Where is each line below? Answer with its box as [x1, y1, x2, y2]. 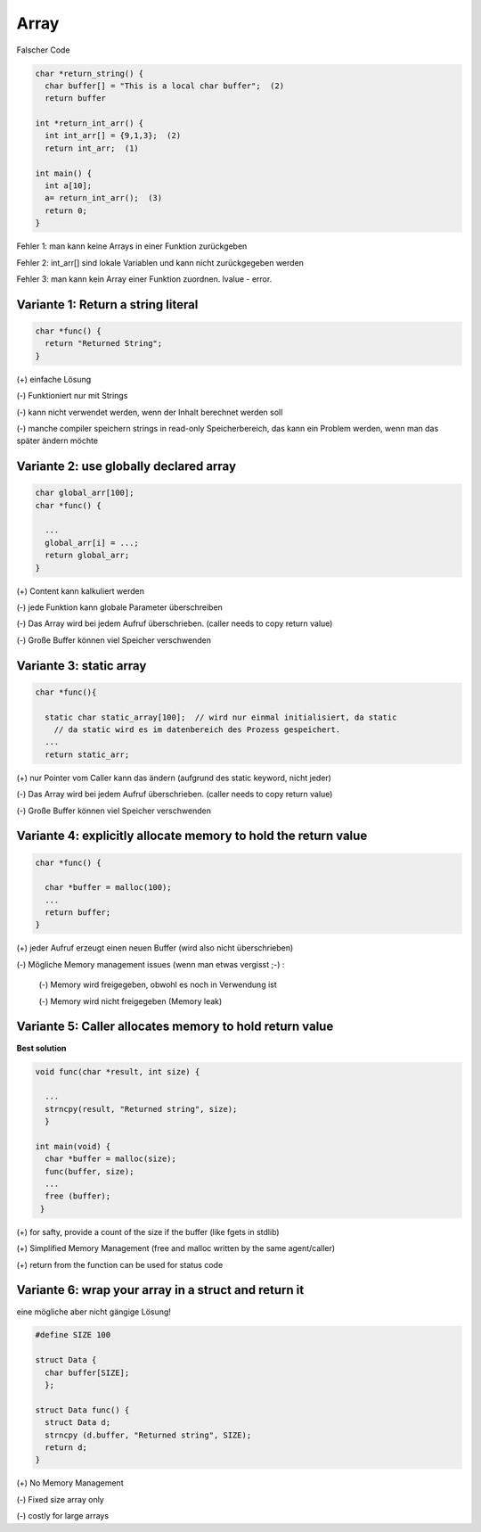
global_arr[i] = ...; [45, 538, 140, 548]
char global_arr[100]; [35, 488, 135, 498]
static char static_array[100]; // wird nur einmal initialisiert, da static [45, 712, 397, 722]
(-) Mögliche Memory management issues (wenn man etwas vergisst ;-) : [16, 959, 285, 969]
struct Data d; [45, 1418, 111, 1428]
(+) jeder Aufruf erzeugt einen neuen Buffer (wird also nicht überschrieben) [16, 943, 294, 953]
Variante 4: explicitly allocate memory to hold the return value [16, 828, 368, 844]
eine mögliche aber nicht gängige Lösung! [16, 1306, 171, 1317]
